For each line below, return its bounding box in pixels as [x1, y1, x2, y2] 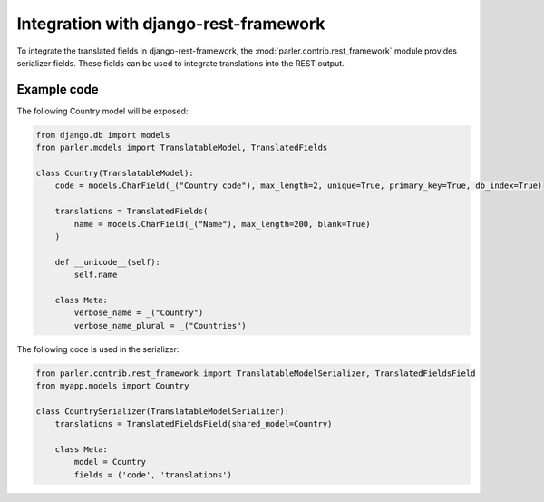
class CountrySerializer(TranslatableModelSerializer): [35, 406, 290, 417]
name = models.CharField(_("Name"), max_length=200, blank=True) [73, 219, 371, 229]
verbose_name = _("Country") [73, 308, 204, 318]
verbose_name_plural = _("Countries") [73, 320, 247, 330]
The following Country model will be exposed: [16, 105, 189, 116]
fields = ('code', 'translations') [73, 469, 233, 480]
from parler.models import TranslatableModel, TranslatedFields [35, 143, 328, 153]
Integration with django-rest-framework [16, 14, 325, 34]
